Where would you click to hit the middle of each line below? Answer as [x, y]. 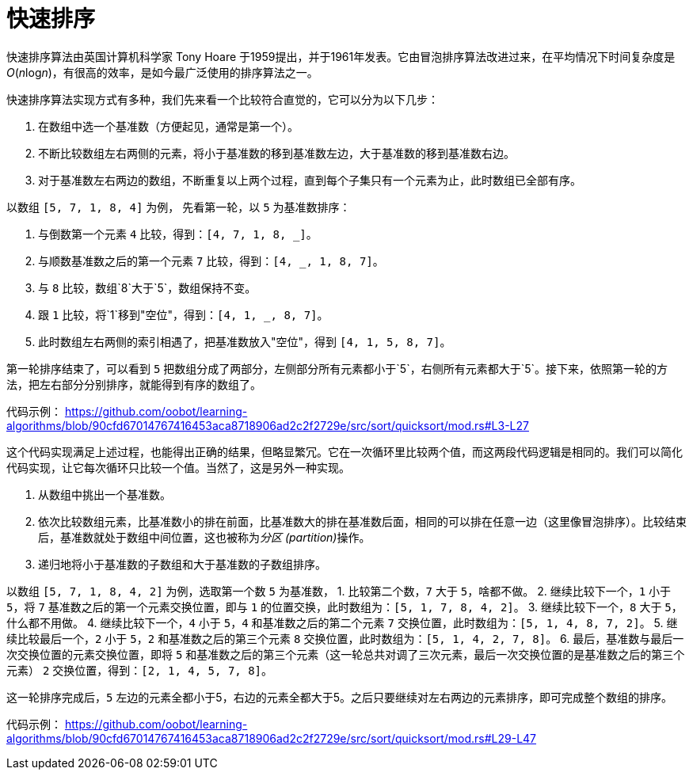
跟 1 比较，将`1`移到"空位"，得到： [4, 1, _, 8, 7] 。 [183, 314]
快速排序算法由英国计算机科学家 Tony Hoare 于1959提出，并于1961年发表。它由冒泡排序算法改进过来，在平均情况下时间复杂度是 [341, 56]
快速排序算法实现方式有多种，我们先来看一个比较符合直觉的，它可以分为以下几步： [223, 99]
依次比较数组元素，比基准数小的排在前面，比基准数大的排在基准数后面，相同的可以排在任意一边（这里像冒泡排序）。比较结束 [362, 521]
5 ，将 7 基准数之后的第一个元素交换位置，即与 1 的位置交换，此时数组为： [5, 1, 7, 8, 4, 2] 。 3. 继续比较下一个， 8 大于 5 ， [345, 607]
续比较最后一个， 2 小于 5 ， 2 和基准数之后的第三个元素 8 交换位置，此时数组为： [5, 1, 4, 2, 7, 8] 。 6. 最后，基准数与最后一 [345, 638]
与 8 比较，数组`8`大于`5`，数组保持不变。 [147, 287]
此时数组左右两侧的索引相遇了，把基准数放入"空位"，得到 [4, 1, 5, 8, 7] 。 [245, 341]
